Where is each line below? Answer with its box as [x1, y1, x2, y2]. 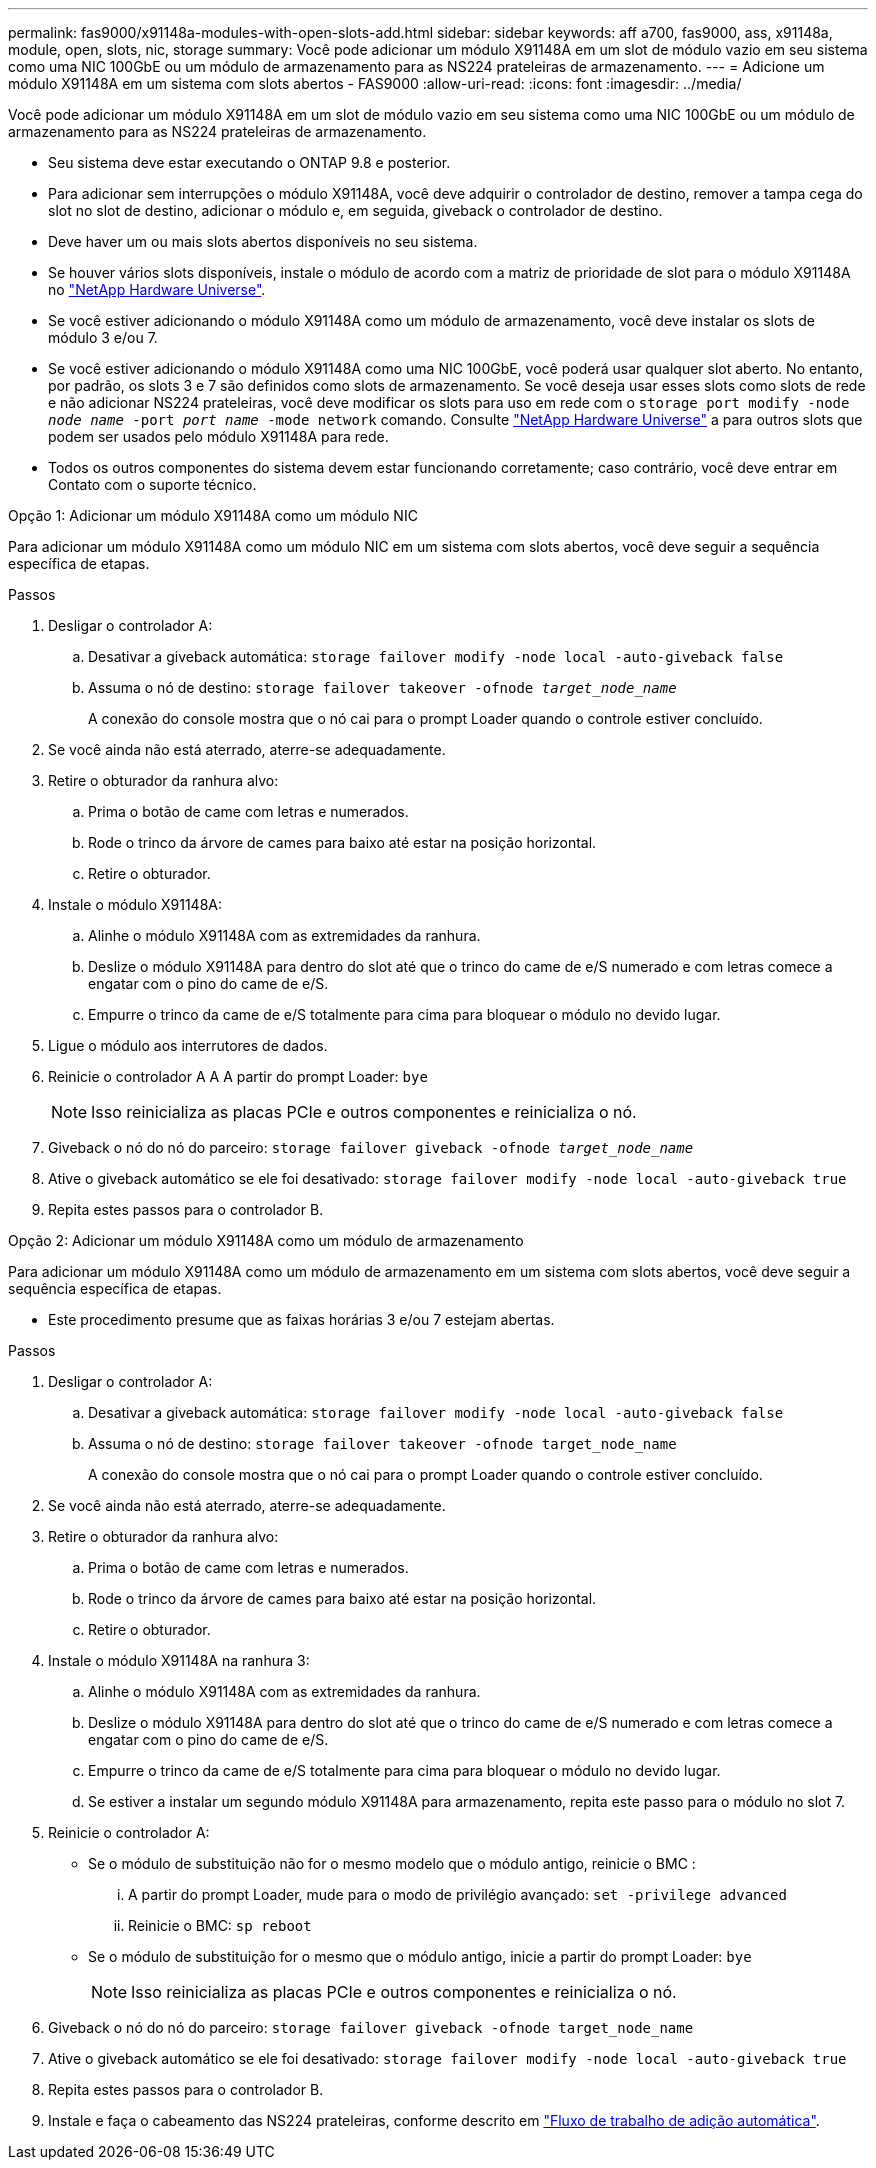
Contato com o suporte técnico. [48, 476, 257, 493]
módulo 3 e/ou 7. [48, 329, 158, 346]
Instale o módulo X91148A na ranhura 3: [48, 1652, 310, 1669]
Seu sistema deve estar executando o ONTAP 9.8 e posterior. [48, 154, 451, 171]
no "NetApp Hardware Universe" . [48, 281, 266, 298]
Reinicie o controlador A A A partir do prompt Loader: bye [48, 1068, 428, 1085]
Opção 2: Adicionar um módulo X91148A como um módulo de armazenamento [8, 1232, 524, 1249]
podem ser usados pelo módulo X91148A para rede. [48, 428, 389, 445]
